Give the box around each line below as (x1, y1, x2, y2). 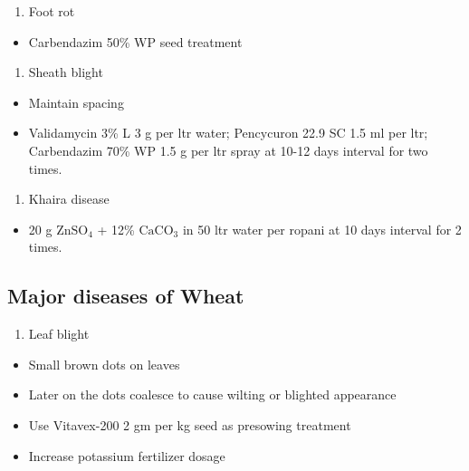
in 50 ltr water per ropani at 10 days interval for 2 (182, 219, 462, 238)
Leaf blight (28, 324, 90, 343)
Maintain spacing (28, 92, 124, 111)
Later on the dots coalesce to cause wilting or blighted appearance (28, 385, 397, 404)
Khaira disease (28, 189, 110, 208)
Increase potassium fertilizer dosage (28, 446, 225, 465)
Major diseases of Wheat (7, 282, 244, 310)
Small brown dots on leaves (28, 354, 180, 373)
